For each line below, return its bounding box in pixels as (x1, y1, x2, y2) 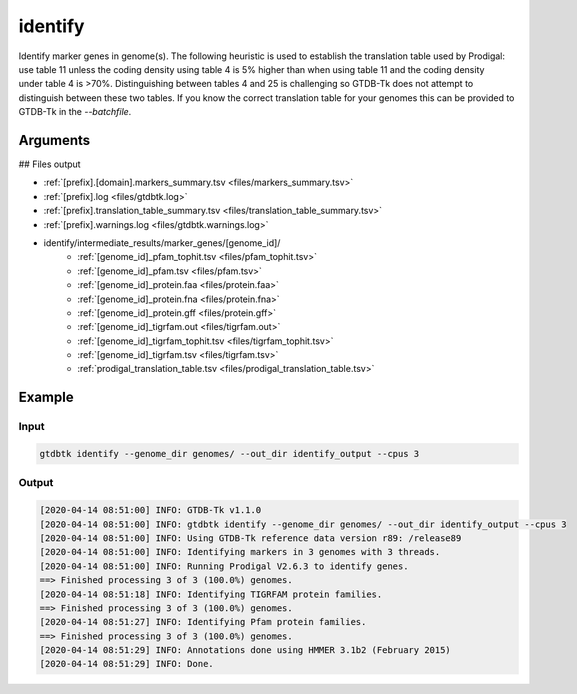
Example (18, 389, 74, 406)
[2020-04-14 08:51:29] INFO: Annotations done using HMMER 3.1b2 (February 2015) (39, 645, 452, 656)
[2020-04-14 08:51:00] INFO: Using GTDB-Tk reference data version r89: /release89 (39, 532, 462, 544)
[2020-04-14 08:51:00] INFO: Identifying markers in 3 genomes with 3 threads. (39, 546, 441, 558)
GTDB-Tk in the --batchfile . (18, 106, 132, 118)
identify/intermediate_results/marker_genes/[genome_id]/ (43, 236, 281, 249)
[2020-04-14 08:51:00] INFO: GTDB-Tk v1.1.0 (39, 505, 262, 516)
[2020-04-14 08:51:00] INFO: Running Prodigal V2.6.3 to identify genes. (39, 560, 409, 572)
